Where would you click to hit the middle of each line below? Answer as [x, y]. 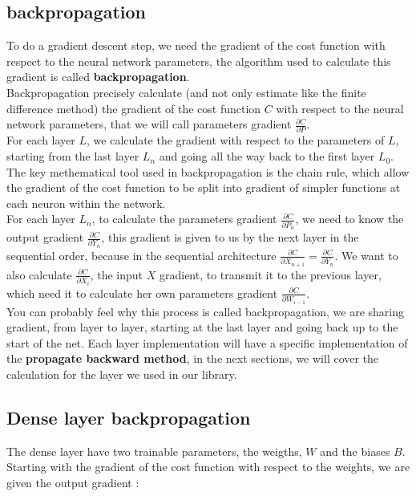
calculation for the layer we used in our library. [122, 374]
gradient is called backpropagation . [98, 77]
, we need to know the [349, 219]
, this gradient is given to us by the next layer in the [230, 237]
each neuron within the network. [86, 203]
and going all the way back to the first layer [267, 156]
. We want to [366, 255]
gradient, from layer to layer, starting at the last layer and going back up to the [202, 327]
